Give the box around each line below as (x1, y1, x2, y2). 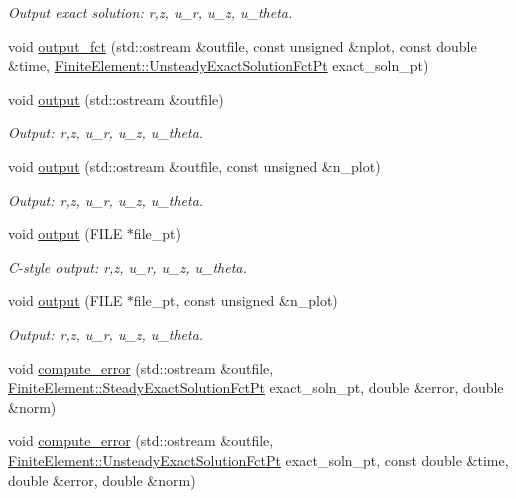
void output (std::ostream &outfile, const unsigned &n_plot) (8, 155, 381, 176)
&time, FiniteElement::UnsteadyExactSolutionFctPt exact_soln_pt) (8, 55, 429, 76)
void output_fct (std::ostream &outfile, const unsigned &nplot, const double (8, 35, 477, 56)
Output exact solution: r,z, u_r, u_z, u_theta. (8, 2, 293, 22)
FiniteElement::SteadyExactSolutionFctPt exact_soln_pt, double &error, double (8, 377, 504, 398)
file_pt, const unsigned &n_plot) (133, 290, 338, 311)
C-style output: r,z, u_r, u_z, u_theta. (8, 256, 247, 277)
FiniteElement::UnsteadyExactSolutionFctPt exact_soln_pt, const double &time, (8, 449, 509, 470)
